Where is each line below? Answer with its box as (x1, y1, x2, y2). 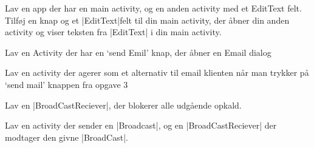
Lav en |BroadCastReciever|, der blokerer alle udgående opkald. (5, 98, 242, 111)
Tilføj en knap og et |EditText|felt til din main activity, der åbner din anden (5, 13, 290, 26)
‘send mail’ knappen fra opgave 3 (5, 78, 128, 90)
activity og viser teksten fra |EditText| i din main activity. (5, 25, 222, 38)
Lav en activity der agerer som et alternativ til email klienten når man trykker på (5, 66, 309, 79)
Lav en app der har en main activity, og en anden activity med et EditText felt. (5, 2, 302, 14)
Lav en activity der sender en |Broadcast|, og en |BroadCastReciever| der (5, 119, 277, 132)
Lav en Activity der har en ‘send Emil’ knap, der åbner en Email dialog (5, 45, 271, 58)
